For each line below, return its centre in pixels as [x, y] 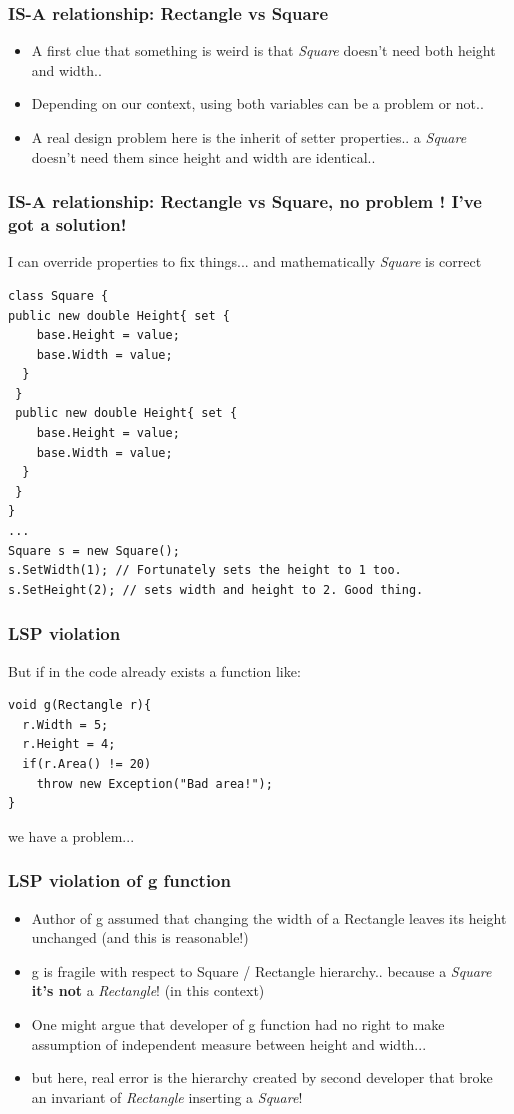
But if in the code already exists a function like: [154, 670]
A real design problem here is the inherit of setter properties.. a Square [249, 137]
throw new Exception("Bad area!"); [154, 783]
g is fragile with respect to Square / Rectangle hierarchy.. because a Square [261, 970]
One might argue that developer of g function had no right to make [238, 1023]
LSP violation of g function [119, 880]
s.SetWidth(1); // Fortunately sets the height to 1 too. [205, 570]
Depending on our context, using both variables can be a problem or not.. [257, 103]
